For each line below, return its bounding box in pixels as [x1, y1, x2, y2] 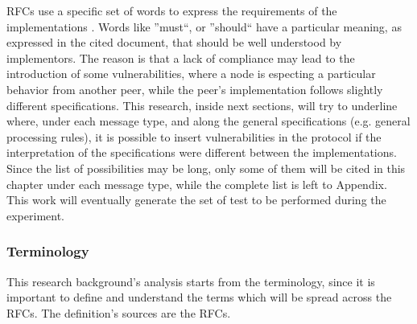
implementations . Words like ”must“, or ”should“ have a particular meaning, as [6, 18, 402, 35]
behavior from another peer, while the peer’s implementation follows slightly [6, 80, 383, 97]
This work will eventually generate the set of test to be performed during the [6, 191, 386, 208]
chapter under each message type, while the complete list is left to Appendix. [6, 175, 387, 192]
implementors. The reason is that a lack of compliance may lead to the [6, 49, 355, 66]
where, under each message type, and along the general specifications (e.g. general [6, 113, 411, 129]
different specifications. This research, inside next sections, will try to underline [6, 96, 398, 113]
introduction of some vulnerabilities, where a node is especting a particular [6, 65, 376, 82]
